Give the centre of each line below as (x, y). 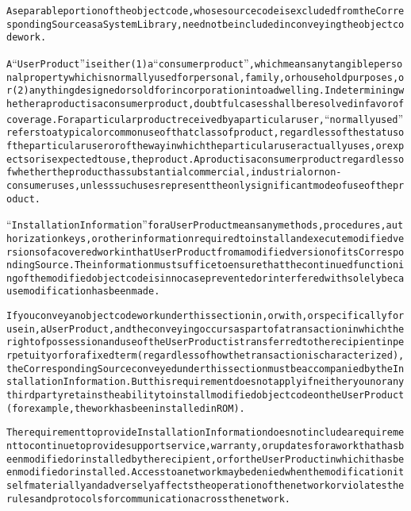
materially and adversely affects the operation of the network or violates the (217, 486)
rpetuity (29, 356)
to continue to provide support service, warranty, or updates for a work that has (208, 446)
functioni (378, 265)
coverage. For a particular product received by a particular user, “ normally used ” (205, 118)
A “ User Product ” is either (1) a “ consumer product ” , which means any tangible (190, 62)
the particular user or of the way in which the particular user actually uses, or (200, 146)
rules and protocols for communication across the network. (148, 499)
